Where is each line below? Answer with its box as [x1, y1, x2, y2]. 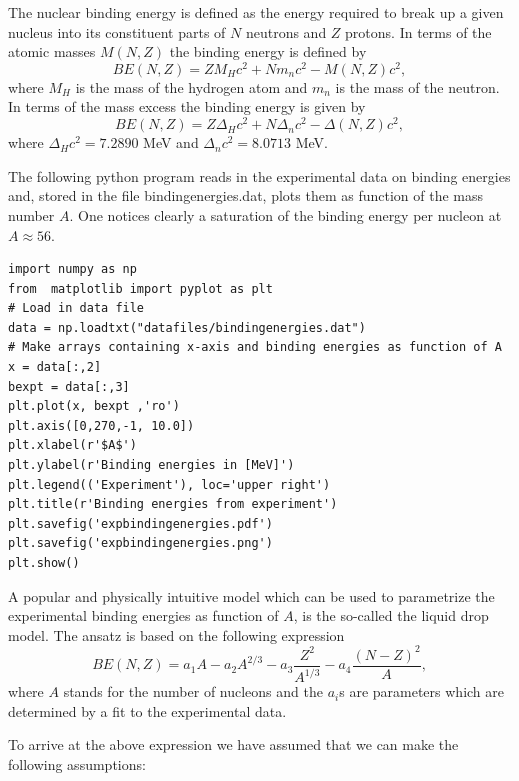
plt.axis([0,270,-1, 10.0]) [8, 418, 195, 433]
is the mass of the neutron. [335, 76, 500, 97]
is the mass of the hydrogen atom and [75, 76, 308, 97]
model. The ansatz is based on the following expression [8, 624, 345, 645]
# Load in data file [8, 301, 145, 316]
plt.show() [8, 556, 80, 570]
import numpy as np [8, 262, 137, 277]
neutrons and [245, 21, 327, 42]
